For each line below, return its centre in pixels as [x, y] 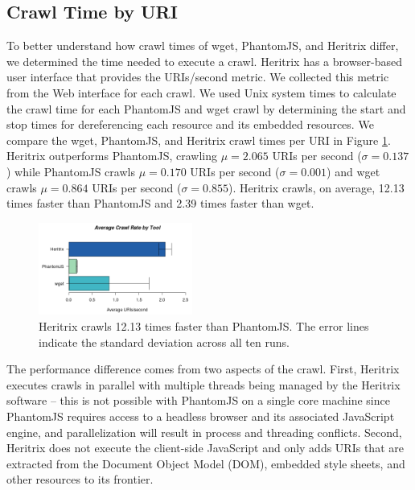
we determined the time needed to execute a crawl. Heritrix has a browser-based [204, 61]
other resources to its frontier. [80, 479]
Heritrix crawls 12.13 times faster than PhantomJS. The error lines [204, 325]
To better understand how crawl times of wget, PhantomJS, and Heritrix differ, [203, 45]
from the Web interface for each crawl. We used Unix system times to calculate [201, 92]
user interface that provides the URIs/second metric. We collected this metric [198, 77]
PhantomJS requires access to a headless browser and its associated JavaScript [201, 416]
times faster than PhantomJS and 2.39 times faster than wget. [160, 203]
